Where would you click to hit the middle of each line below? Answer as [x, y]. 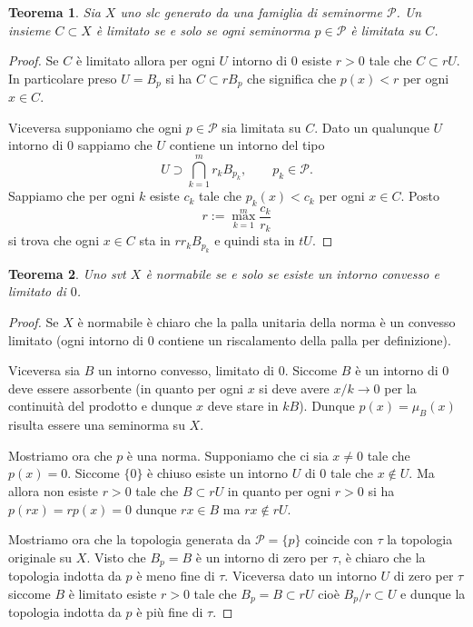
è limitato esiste [113, 593]
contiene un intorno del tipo [247, 145]
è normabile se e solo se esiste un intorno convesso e [292, 273]
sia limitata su [261, 127]
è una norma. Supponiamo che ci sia [227, 455]
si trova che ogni [54, 240]
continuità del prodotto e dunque [100, 406]
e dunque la [433, 593]
